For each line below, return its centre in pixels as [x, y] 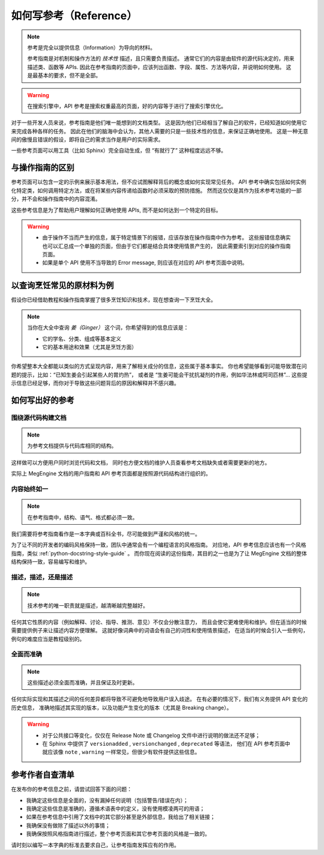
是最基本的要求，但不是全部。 [64, 76]
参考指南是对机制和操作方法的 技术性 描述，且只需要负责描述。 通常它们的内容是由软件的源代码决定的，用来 [161, 59]
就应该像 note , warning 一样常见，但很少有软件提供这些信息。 [121, 752]
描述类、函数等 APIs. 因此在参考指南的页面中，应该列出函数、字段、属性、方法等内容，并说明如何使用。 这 [159, 67]
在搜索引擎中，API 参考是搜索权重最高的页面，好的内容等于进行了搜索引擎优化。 [127, 106]
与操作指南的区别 [43, 168]
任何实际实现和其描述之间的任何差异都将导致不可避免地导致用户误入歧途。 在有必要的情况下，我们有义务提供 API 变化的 [160, 699]
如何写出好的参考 [43, 400]
